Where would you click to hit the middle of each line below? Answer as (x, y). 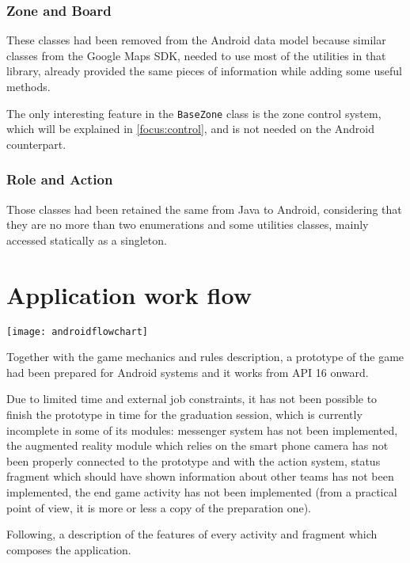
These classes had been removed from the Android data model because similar (196, 40)
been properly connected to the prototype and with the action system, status (194, 460)
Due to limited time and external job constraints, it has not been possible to (192, 399)
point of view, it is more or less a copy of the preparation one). (159, 507)
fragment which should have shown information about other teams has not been (200, 476)
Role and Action (60, 179)
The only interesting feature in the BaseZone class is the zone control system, (194, 113)
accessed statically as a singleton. (87, 240)
